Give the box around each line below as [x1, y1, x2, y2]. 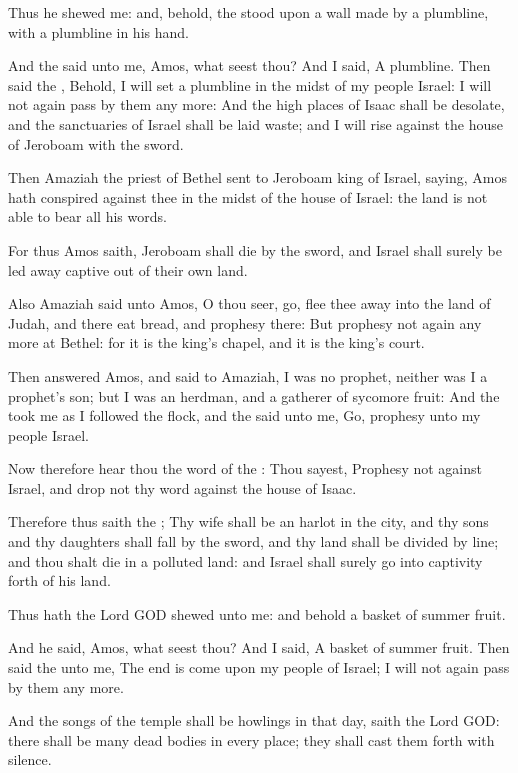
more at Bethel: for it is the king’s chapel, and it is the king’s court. [8, 332, 425, 353]
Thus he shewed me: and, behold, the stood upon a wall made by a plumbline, [8, 2, 489, 22]
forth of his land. [8, 570, 111, 591]
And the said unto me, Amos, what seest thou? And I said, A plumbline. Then [8, 55, 491, 76]
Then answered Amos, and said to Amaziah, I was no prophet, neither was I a [8, 365, 488, 386]
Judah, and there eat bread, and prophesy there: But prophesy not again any [8, 312, 482, 333]
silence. [8, 749, 52, 770]
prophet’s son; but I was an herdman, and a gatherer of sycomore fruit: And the [8, 385, 500, 406]
